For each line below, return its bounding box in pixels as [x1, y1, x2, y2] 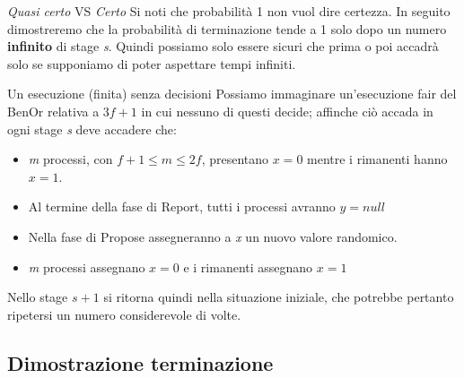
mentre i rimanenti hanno [307, 150, 448, 168]
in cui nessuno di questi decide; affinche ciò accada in [141, 101, 433, 120]
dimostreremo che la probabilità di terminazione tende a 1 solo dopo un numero [7, 19, 447, 38]
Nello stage [7, 288, 68, 306]
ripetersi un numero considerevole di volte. [7, 305, 241, 323]
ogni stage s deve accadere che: [7, 119, 177, 138]
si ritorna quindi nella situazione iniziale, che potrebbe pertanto [103, 288, 454, 306]
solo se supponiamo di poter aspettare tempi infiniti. [7, 54, 296, 73]
